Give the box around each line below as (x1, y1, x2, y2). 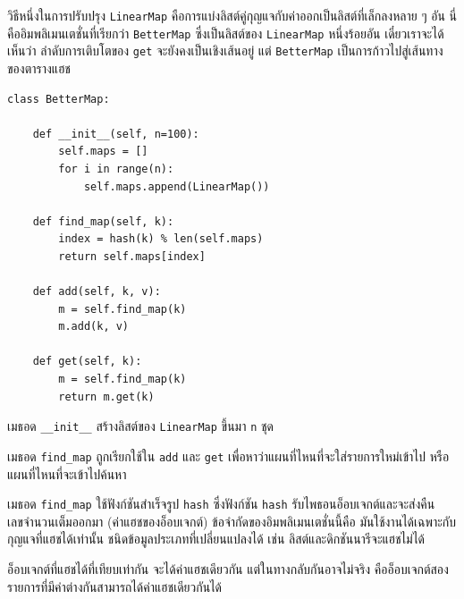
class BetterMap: (7, 92, 110, 105)
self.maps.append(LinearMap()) (83, 180, 270, 193)
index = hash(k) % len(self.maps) (58, 232, 264, 246)
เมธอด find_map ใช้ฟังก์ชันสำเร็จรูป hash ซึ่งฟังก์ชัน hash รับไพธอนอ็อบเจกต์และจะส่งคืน (7, 494, 435, 513)
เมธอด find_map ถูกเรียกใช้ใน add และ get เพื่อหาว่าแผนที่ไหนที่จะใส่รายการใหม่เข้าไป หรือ (7, 446, 450, 465)
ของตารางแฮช (7, 58, 71, 77)
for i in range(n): (58, 162, 174, 175)
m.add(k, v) (58, 320, 130, 333)
